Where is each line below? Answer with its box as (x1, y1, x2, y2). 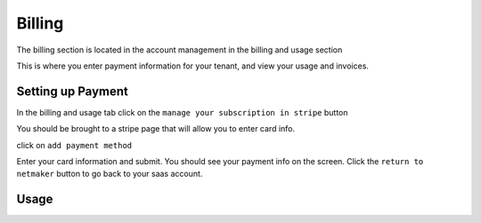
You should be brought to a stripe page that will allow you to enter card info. (16, 123, 296, 134)
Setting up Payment (16, 84, 128, 99)
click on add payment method (16, 139, 133, 150)
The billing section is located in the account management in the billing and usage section (16, 44, 343, 55)
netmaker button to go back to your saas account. (16, 169, 203, 179)
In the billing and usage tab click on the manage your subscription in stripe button (16, 107, 348, 117)
